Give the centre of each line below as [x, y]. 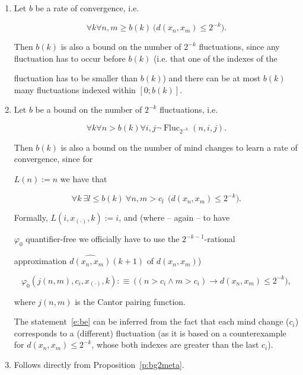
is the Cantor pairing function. [130, 301]
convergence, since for [53, 159]
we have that [84, 179]
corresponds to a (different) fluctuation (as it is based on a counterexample [150, 333]
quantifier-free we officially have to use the [103, 239]
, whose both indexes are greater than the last [175, 344]
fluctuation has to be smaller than [76, 78]
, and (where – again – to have [174, 217]
